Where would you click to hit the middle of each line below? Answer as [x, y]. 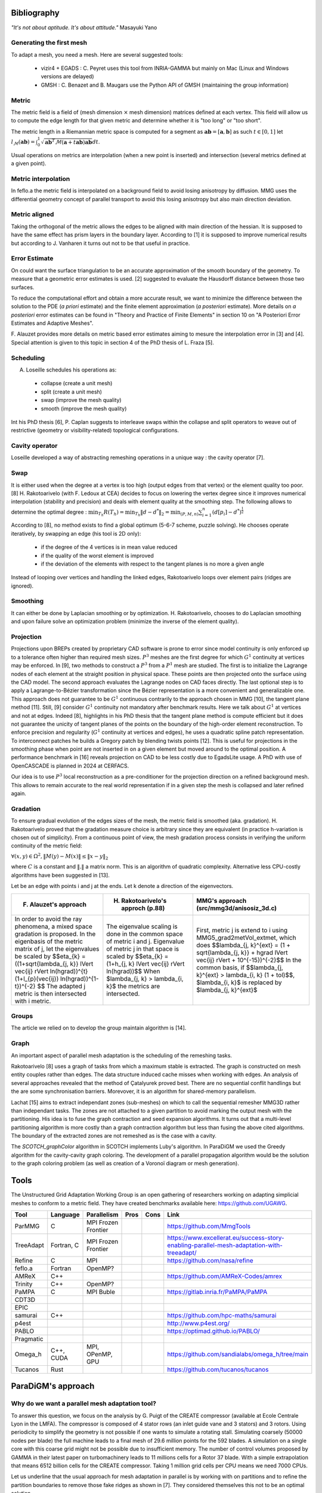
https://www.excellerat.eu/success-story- [226, 1237]
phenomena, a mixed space [53, 926]
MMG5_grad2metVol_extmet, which [246, 938]
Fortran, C [65, 1245]
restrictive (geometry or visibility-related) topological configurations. [95, 431]
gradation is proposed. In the [55, 933]
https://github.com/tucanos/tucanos [218, 1369]
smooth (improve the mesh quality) [84, 408]
